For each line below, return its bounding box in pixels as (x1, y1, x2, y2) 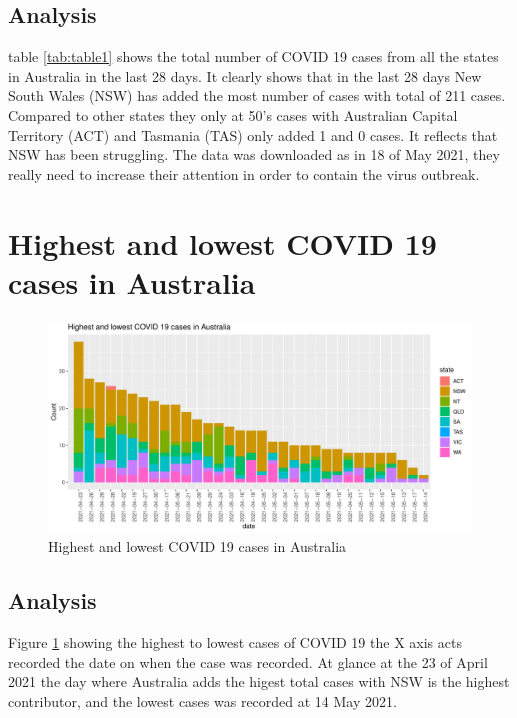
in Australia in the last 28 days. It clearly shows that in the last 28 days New (8, 65, 482, 86)
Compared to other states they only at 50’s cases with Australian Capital (8, 104, 458, 125)
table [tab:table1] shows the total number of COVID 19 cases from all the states (8, 46, 499, 67)
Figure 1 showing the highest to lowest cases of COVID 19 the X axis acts (8, 632, 462, 653)
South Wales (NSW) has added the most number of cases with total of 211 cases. (8, 85, 506, 106)
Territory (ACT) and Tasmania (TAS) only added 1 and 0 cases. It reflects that (8, 124, 498, 145)
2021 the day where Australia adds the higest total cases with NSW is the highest (8, 671, 510, 692)
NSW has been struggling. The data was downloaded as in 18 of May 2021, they (8, 144, 500, 165)
